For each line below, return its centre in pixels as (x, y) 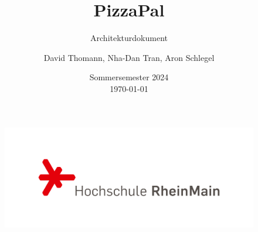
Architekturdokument (129, 38)
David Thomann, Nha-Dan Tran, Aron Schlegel (129, 57)
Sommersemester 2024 (129, 77)
